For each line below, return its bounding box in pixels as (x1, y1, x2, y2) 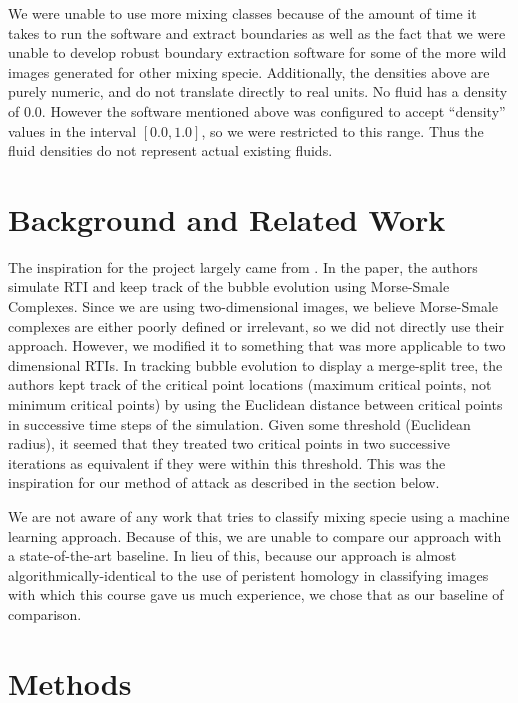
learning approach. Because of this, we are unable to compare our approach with (8, 525, 502, 546)
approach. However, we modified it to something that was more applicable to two (8, 335, 506, 356)
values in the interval (8, 120, 137, 141)
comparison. (8, 603, 82, 624)
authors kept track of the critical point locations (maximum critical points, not (8, 374, 492, 395)
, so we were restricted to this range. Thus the (201, 120, 484, 141)
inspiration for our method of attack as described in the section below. (8, 472, 440, 493)
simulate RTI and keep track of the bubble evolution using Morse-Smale (8, 276, 450, 297)
